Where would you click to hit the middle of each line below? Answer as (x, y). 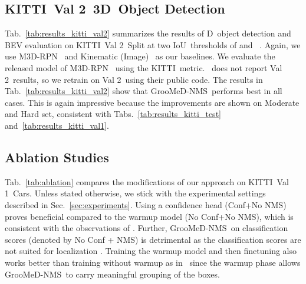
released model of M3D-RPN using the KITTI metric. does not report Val (144, 67)
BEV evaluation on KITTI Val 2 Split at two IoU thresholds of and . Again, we (153, 44)
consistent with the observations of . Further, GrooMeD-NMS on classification (147, 228)
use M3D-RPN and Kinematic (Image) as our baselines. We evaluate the (140, 56)
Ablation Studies (57, 157)
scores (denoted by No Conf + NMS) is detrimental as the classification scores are (153, 239)
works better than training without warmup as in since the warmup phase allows (153, 262)
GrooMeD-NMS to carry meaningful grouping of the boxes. (112, 274)
